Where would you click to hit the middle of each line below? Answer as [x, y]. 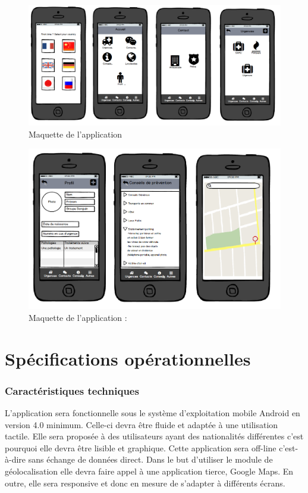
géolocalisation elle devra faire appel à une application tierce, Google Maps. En [149, 471]
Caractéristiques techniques [72, 390]
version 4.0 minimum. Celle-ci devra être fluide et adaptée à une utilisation [142, 424]
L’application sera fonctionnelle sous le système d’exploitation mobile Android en [153, 413]
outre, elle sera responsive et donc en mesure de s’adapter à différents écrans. [145, 483]
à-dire [15, 459]
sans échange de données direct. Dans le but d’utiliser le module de [150, 459]
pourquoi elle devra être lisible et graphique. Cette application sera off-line [141, 447]
